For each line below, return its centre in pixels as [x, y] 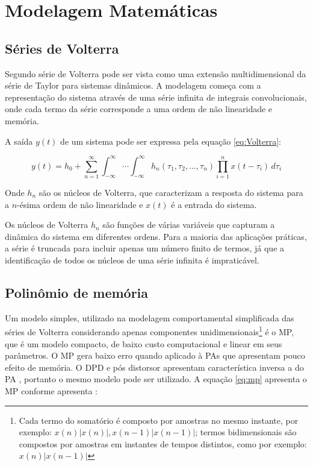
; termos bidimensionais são [246, 432]
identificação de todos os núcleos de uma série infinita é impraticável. [132, 260]
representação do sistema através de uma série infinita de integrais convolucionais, [156, 97]
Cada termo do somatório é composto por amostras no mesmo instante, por [159, 420]
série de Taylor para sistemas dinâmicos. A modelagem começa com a [133, 85]
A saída [19, 141]
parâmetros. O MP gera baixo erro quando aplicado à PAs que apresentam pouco [155, 355]
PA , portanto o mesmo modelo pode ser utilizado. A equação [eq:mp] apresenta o [156, 379]
